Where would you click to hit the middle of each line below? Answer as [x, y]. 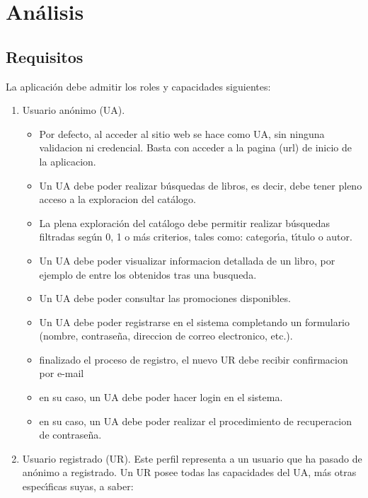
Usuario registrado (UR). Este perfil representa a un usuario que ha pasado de [192, 458]
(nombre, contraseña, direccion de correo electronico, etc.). [166, 336]
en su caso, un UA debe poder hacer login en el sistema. [161, 397]
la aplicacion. [68, 161]
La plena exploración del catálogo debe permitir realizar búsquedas [185, 222]
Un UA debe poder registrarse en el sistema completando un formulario [195, 322]
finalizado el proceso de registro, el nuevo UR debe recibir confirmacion [194, 359]
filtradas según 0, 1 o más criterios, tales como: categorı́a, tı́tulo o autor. [196, 237]
